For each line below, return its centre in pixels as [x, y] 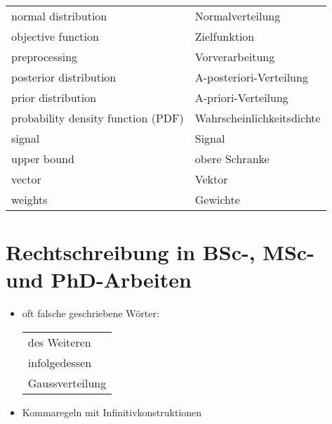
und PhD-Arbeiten [99, 280]
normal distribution [59, 16]
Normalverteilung [238, 16]
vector [26, 179]
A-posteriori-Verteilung [251, 77]
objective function [55, 36]
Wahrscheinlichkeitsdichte [258, 118]
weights [29, 199]
